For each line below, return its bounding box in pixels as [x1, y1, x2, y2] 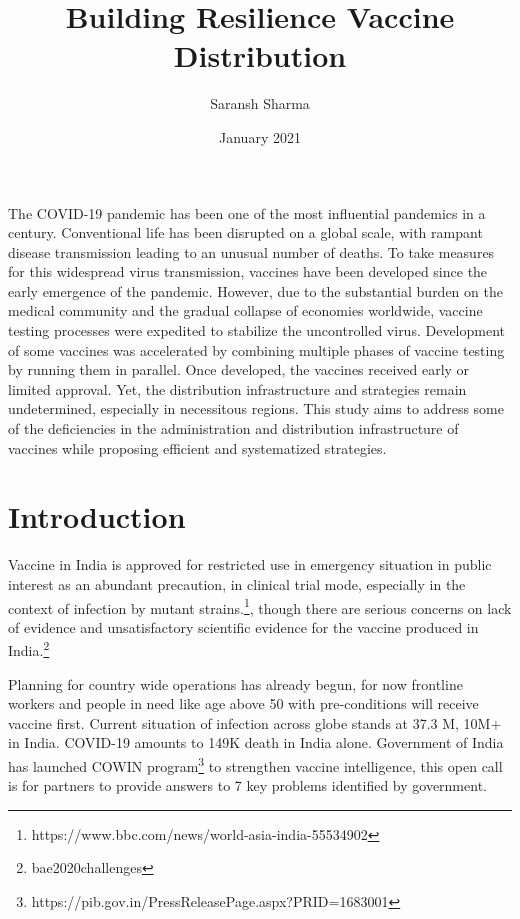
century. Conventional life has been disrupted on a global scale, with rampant [8, 222, 483, 243]
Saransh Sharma [210, 93, 310, 114]
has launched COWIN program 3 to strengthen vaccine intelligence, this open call [8, 753, 503, 776]
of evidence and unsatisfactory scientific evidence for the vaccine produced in [8, 616, 479, 637]
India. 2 [8, 637, 50, 661]
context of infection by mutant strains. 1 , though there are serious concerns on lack [8, 594, 512, 618]
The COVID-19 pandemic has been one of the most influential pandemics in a [8, 202, 486, 223]
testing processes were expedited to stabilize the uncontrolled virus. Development [8, 320, 505, 341]
